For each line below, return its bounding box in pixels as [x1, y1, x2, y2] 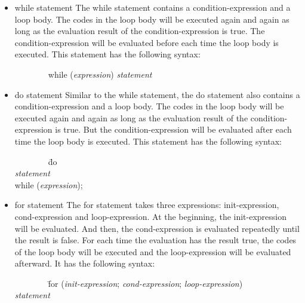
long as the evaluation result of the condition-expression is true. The [14, 25, 265, 37]
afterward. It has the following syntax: [14, 257, 155, 270]
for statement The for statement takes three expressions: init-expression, [14, 198, 279, 211]
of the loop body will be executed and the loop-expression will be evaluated [14, 245, 291, 258]
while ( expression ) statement [48, 68, 152, 80]
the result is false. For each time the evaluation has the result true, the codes [14, 234, 297, 246]
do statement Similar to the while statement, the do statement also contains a [14, 88, 300, 100]
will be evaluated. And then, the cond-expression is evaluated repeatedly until [14, 222, 300, 234]
